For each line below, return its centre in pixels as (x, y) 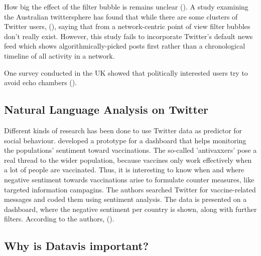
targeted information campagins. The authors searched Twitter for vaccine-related (130, 189)
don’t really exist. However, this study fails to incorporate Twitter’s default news (128, 36)
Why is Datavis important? (77, 246)
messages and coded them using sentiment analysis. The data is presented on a (125, 199)
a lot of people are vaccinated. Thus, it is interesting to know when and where (124, 170)
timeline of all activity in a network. (59, 55)
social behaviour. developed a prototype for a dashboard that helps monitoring (125, 140)
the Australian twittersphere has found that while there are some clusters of (121, 16)
